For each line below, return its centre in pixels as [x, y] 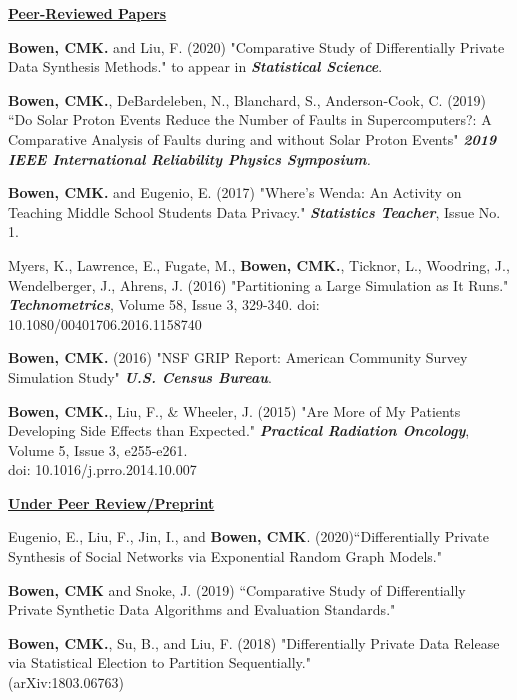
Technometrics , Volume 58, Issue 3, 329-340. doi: [164, 304]
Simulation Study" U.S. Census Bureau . [140, 376]
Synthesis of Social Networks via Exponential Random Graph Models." [225, 556]
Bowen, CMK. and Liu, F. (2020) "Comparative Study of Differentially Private [256, 46]
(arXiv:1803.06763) [66, 682]
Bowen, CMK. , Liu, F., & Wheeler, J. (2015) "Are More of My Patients [234, 410]
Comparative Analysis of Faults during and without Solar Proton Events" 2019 [252, 138]
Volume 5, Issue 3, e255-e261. [98, 449]
